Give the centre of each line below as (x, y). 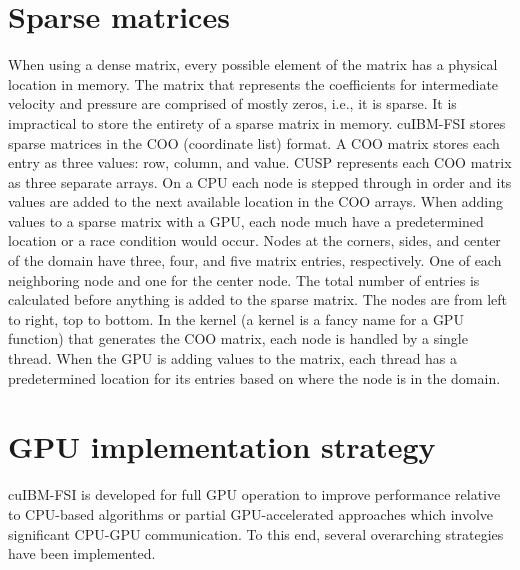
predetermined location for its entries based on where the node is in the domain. (254, 377)
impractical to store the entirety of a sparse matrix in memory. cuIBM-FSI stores (257, 122)
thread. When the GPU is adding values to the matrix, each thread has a (233, 358)
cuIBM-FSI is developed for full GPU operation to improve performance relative (254, 494)
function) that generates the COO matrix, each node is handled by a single (238, 338)
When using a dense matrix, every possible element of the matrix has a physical (253, 64)
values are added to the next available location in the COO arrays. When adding (255, 201)
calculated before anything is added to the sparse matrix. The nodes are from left (258, 299)
